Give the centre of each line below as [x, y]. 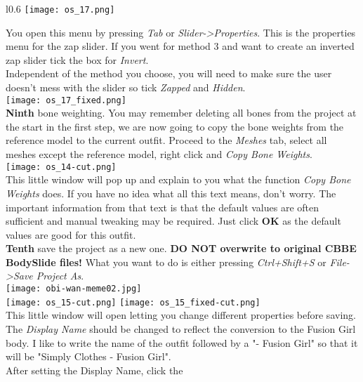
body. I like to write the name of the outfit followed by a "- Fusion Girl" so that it [182, 342]
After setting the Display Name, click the [94, 370]
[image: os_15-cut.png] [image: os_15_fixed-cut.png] [133, 302]
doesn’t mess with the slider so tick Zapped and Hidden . [126, 87]
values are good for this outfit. [71, 234]
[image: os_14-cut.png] [61, 167]
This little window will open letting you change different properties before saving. [181, 315]
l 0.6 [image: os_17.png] [60, 8]
